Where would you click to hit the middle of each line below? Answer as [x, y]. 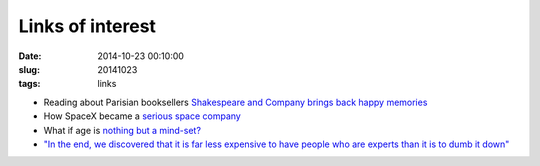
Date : [30, 56]
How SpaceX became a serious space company [142, 116]
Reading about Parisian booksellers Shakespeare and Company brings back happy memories [235, 102]
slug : [29, 69]
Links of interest [87, 26]
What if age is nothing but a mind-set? [122, 130]
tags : [29, 84]
